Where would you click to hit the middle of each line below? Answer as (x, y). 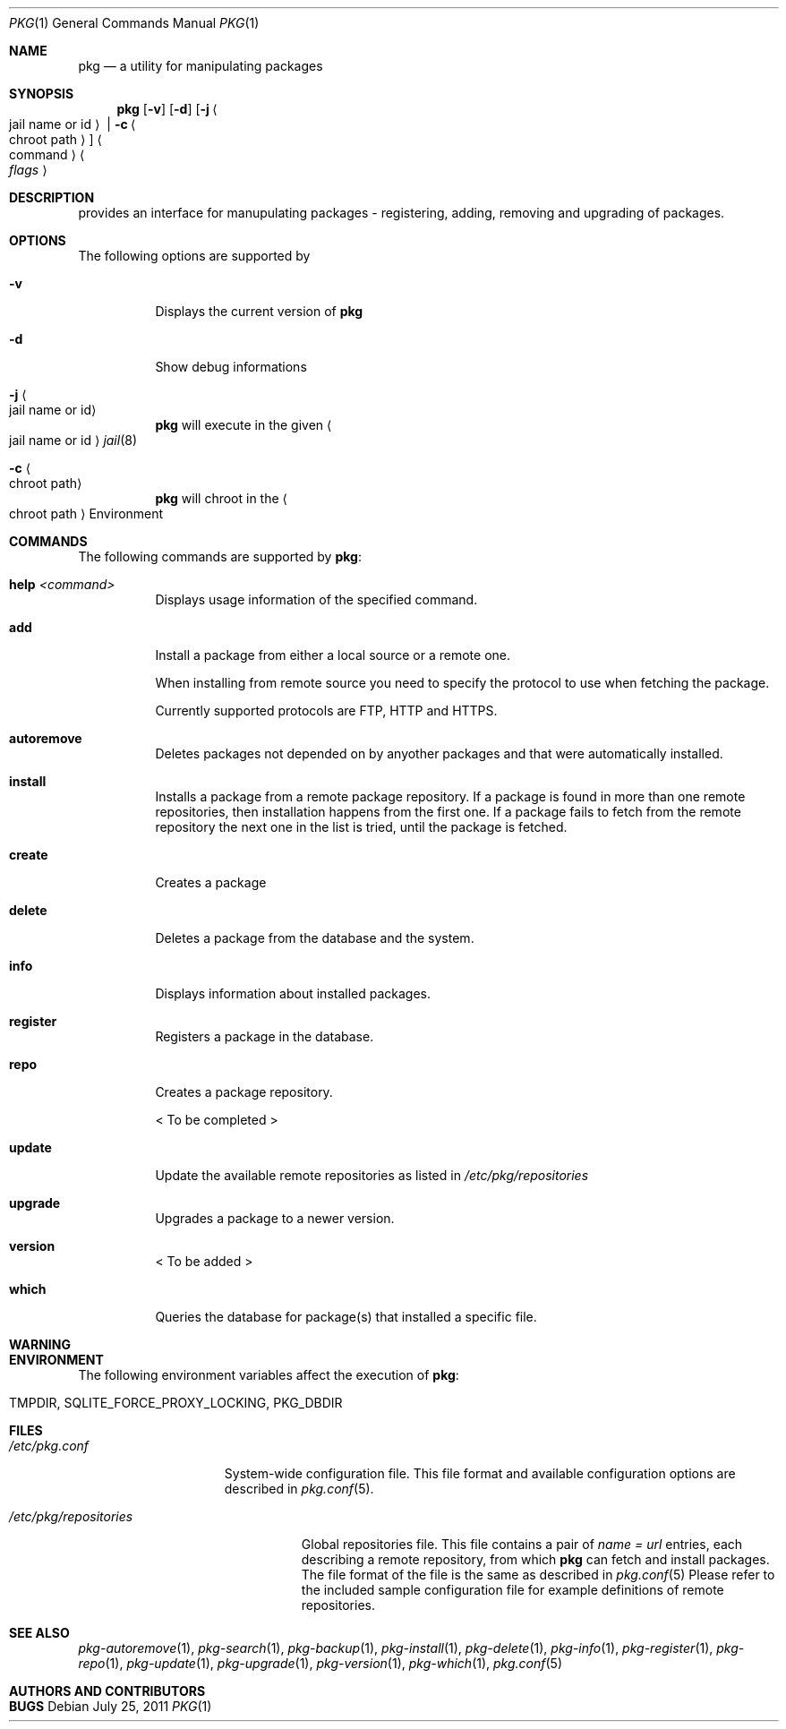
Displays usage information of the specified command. (316, 599)
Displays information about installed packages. (293, 993)
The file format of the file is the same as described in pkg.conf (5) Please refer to (538, 1575)
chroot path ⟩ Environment (86, 514)
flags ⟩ (28, 170)
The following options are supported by (194, 256)
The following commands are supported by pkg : (220, 556)
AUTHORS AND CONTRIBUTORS (107, 1691)
